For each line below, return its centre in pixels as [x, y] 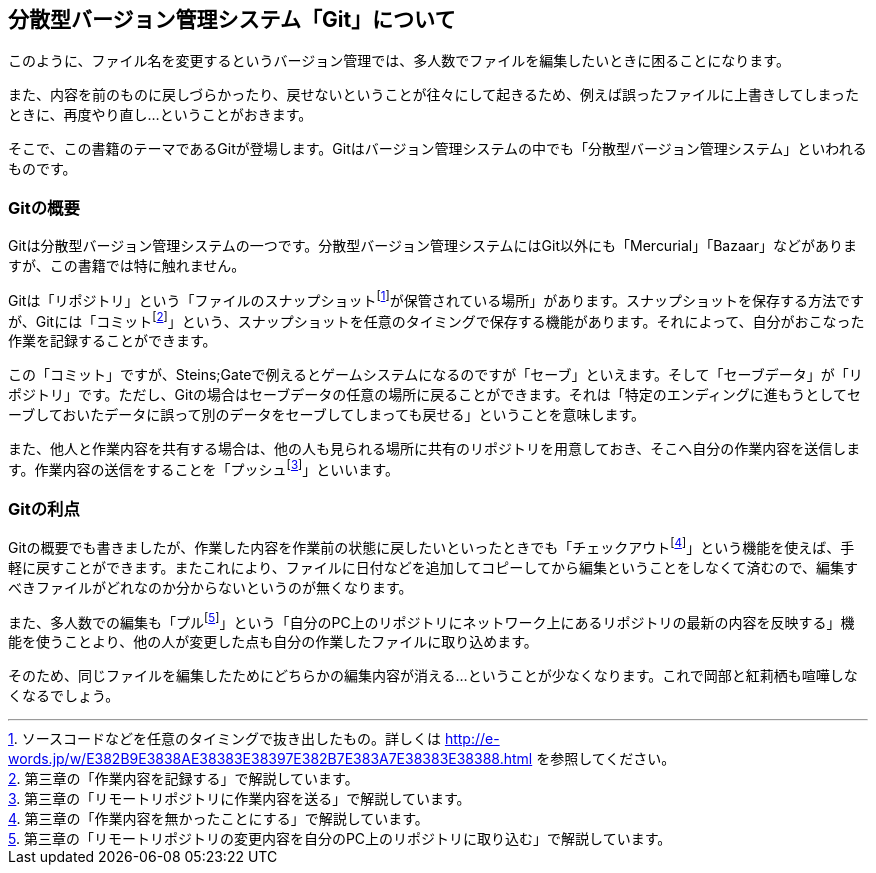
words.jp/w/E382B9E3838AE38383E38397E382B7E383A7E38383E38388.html [270, 759]
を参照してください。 [606, 759]
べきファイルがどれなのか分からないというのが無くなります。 [210, 587]
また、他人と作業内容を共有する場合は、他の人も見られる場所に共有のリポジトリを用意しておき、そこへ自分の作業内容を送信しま [434, 449]
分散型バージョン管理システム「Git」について [232, 19]
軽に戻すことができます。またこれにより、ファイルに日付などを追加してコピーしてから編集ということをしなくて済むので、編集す [433, 567]
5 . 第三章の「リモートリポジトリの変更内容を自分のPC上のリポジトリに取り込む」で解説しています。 [340, 839]
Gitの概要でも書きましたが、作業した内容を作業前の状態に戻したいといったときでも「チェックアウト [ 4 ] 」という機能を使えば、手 [431, 545]
